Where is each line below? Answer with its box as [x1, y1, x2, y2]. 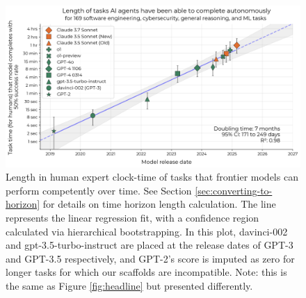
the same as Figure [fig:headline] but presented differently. [6, 279, 253, 293]
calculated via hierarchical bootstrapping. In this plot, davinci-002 [6, 224, 288, 238]
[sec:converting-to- [195, 183, 273, 197]
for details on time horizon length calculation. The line [42, 197, 276, 211]
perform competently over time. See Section [6, 183, 192, 197]
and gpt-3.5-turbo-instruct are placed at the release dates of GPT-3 [6, 238, 293, 252]
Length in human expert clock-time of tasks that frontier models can [6, 169, 298, 184]
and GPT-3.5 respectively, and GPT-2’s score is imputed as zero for [6, 251, 295, 265]
